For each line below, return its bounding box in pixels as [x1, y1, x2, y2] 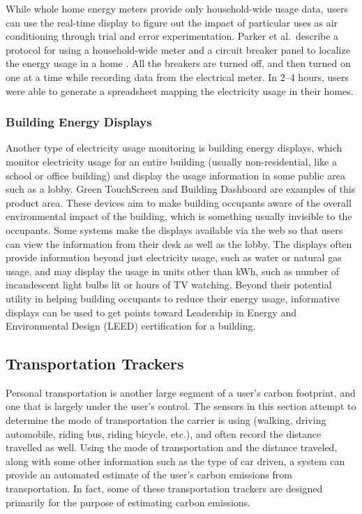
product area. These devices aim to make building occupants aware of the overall [6, 195, 352, 210]
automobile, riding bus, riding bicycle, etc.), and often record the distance [6, 426, 322, 441]
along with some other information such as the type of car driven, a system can [6, 453, 345, 468]
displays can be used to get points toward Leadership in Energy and [6, 304, 297, 319]
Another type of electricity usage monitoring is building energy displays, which [6, 140, 342, 155]
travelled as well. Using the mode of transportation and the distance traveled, [6, 440, 338, 455]
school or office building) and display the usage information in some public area [6, 168, 345, 182]
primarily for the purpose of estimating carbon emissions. [6, 494, 250, 509]
